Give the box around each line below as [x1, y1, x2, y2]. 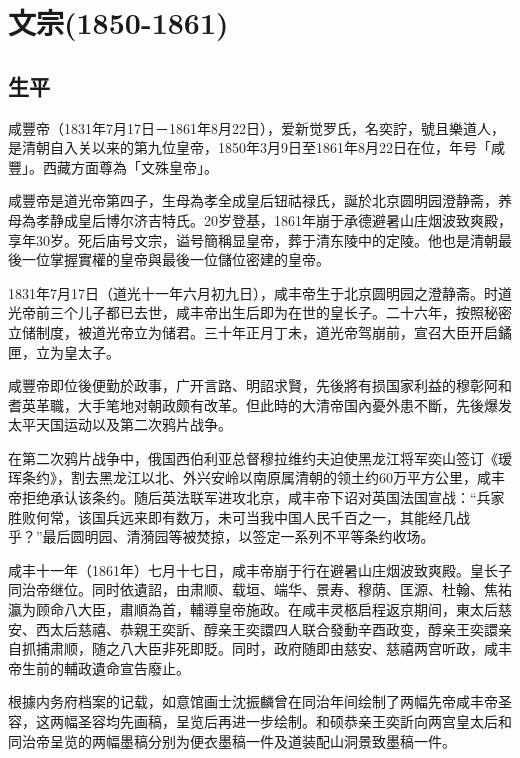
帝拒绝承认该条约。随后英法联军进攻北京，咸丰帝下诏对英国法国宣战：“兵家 [8, 487, 505, 508]
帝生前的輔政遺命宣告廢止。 [8, 657, 190, 678]
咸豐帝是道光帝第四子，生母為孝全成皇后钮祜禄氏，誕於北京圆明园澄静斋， [8, 190, 498, 211]
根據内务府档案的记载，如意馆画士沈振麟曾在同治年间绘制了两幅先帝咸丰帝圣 [8, 691, 512, 712]
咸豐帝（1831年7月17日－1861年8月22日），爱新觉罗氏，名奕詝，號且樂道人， [8, 117, 505, 138]
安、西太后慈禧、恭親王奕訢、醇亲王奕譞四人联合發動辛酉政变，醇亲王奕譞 [8, 618, 498, 639]
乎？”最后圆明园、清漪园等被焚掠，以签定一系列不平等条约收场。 [8, 526, 435, 547]
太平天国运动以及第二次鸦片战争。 [8, 414, 232, 435]
